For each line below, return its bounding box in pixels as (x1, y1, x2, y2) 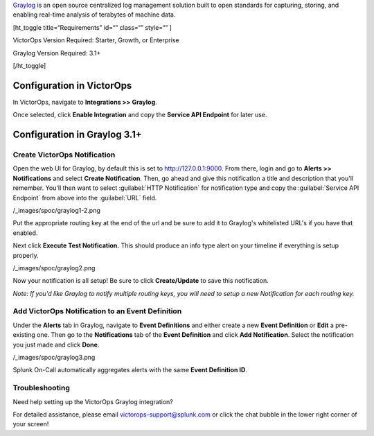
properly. (12, 251, 39, 259)
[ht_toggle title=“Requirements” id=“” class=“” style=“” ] (12, 23, 172, 31)
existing (12, 331, 36, 339)
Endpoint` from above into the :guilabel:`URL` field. (12, 193, 157, 202)
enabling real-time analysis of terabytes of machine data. (12, 10, 176, 19)
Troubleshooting (12, 383, 71, 393)
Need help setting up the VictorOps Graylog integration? (12, 397, 173, 406)
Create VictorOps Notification (12, 150, 116, 159)
